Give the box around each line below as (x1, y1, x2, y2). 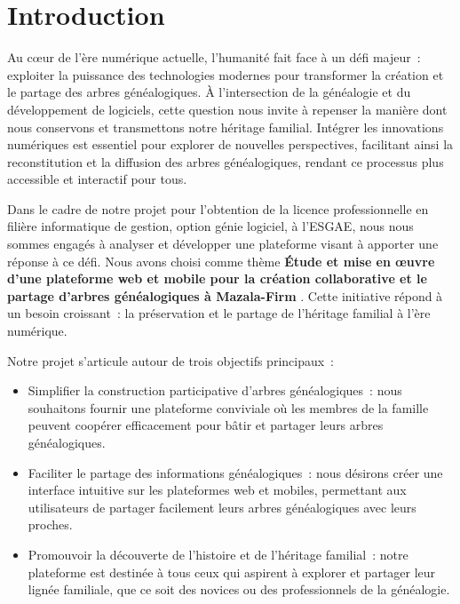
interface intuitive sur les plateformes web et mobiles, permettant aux (28, 481, 407, 499)
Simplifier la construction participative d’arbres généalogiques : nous (28, 381, 402, 400)
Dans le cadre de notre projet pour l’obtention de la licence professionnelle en (7, 199, 429, 218)
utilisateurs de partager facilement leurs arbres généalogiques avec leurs (28, 497, 416, 516)
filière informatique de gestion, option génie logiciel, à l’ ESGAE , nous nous (7, 217, 414, 235)
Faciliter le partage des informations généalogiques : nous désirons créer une (28, 463, 443, 481)
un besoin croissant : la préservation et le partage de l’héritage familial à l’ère (7, 304, 431, 322)
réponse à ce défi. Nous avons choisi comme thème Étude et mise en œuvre (7, 251, 435, 270)
